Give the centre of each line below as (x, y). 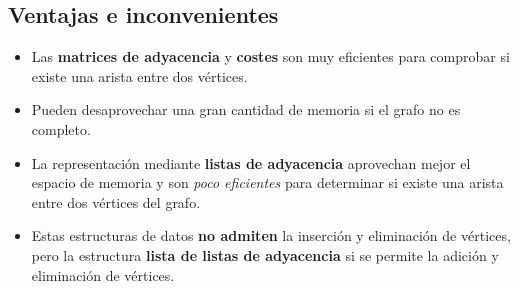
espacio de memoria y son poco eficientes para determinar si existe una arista (267, 182)
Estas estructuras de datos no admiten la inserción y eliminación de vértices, (271, 235)
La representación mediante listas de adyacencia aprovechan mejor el (251, 162)
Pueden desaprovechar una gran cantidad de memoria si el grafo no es (246, 109)
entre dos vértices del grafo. (116, 201)
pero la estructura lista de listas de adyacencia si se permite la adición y (265, 254)
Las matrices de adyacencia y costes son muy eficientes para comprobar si (270, 56)
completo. (61, 128)
